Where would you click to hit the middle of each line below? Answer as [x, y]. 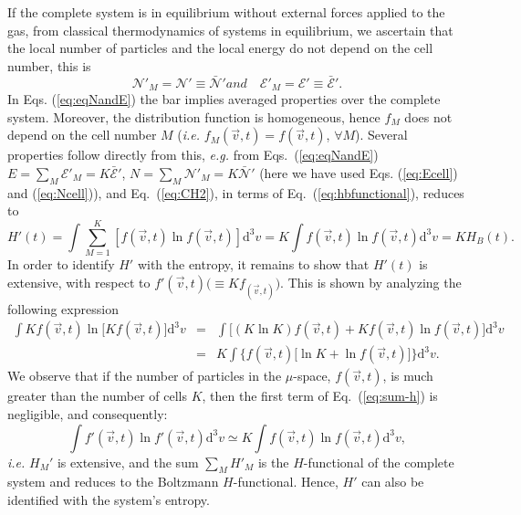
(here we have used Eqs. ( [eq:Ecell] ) [359, 172]
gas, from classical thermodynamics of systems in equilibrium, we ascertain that [230, 30]
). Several [381, 135]
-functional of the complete [379, 462]
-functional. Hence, [286, 482]
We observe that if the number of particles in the [145, 376]
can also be [393, 482]
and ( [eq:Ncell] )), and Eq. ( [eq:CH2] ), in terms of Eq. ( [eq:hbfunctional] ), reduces [236, 192]
